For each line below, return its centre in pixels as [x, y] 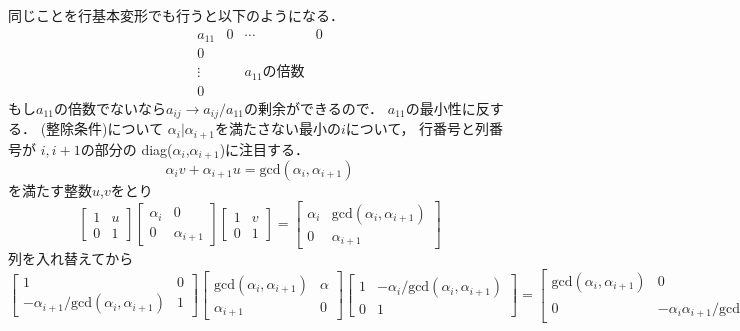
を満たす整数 [50, 189]
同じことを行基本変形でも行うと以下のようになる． [176, 15]
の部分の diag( [126, 148]
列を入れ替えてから [71, 258]
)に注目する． [264, 148]
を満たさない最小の [277, 128]
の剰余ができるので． [313, 107]
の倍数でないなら [109, 107]
